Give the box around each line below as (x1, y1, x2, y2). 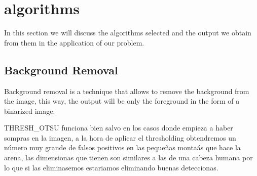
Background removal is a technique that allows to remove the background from (4, 85, 249, 96)
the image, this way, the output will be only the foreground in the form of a (4, 96, 240, 106)
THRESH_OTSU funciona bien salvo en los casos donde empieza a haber (4, 122, 233, 133)
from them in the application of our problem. (4, 37, 144, 48)
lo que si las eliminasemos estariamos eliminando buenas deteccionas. (4, 162, 218, 172)
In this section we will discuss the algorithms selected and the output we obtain (4, 27, 251, 38)
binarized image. (4, 105, 55, 116)
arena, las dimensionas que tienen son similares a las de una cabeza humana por (4, 152, 253, 163)
